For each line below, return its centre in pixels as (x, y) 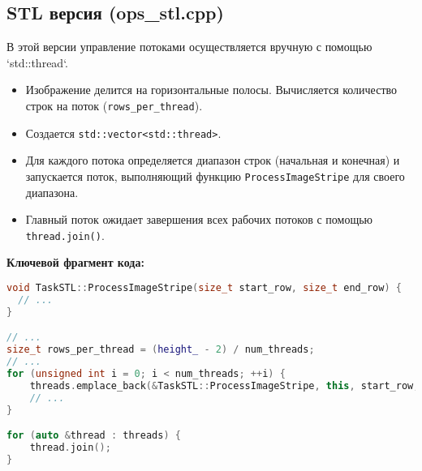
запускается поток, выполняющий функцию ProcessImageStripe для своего (215, 176)
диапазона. (52, 192)
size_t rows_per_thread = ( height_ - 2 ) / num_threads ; (161, 350)
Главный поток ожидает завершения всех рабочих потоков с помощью (199, 219)
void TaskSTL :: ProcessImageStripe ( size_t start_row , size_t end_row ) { (204, 287)
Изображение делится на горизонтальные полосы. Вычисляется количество (211, 90)
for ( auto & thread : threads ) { (94, 436)
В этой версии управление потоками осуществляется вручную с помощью (189, 47)
